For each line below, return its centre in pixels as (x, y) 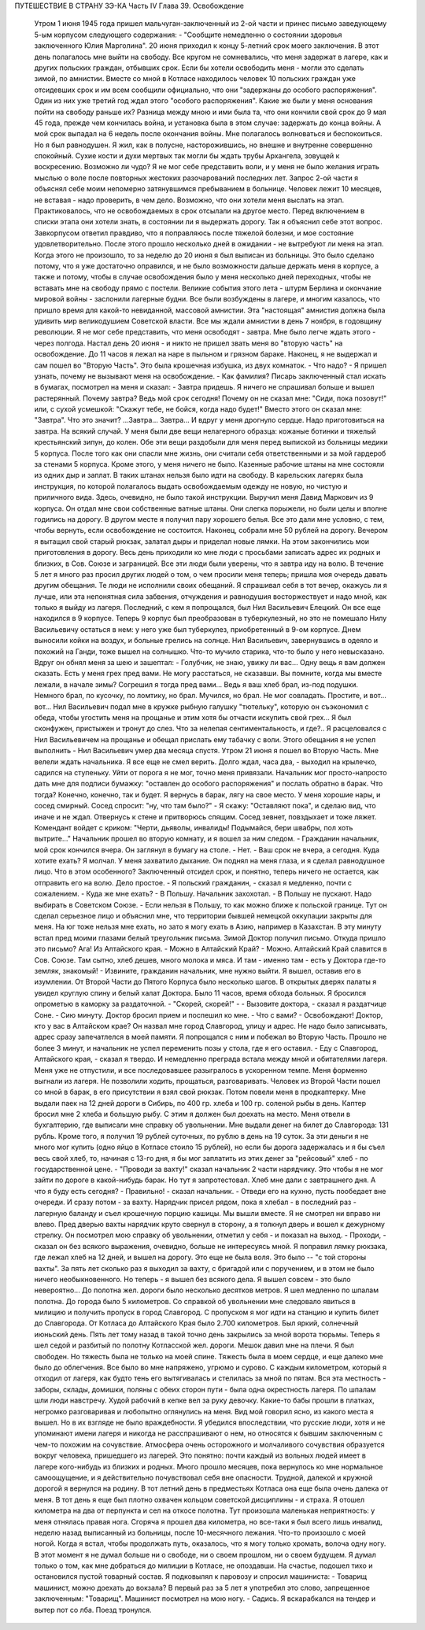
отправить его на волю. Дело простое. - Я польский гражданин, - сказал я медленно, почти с (193, 882)
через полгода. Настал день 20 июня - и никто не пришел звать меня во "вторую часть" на (188, 343)
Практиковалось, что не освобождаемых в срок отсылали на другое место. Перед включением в (200, 211)
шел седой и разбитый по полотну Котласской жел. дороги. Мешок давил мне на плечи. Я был (194, 1345)
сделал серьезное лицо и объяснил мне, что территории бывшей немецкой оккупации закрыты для (203, 916)
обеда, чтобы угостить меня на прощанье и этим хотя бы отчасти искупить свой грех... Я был (193, 717)
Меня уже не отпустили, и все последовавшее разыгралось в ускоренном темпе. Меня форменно (201, 1070)
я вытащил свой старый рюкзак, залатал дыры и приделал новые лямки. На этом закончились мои (202, 541)
